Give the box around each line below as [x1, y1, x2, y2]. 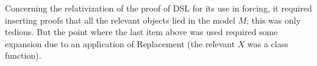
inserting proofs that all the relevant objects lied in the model [5, 13, 235, 26]
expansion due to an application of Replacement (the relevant [5, 37, 235, 50]
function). [5, 49, 41, 62]
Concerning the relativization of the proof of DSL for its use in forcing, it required [5, 2, 312, 14]
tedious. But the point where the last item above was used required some [5, 25, 278, 38]
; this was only [246, 13, 301, 26]
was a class [248, 37, 288, 50]
